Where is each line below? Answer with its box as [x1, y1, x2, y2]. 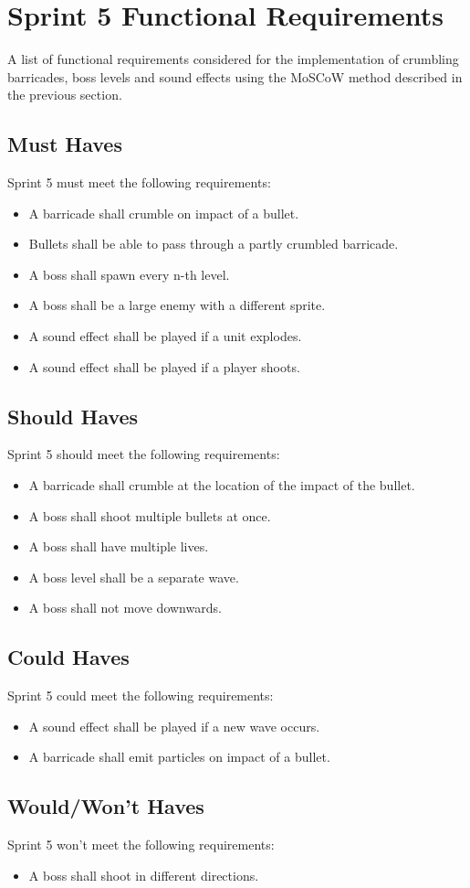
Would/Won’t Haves [7, 792, 204, 820]
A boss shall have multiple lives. [28, 537, 209, 556]
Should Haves [7, 401, 139, 430]
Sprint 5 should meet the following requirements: [7, 444, 280, 464]
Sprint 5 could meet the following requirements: [7, 686, 274, 705]
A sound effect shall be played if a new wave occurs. [28, 716, 320, 735]
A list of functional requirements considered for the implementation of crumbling [7, 49, 459, 69]
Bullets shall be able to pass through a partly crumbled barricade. [28, 234, 399, 253]
